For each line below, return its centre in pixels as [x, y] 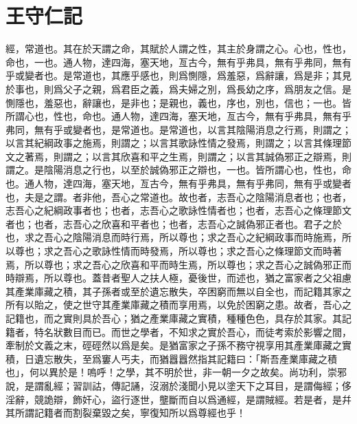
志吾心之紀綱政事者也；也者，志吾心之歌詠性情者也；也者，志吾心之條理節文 [178, 210]
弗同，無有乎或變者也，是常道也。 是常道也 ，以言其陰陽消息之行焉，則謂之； [178, 129]
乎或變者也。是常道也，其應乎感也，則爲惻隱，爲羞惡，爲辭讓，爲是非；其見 [178, 75]
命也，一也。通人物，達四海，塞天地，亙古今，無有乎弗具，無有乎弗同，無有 [178, 62]
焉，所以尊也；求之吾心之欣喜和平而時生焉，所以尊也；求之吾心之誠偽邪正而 [178, 264]
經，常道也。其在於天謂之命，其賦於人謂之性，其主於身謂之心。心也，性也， [178, 49]
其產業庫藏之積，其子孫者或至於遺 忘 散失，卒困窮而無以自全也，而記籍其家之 [178, 291]
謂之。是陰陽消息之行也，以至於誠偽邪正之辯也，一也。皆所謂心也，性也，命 [178, 170]
